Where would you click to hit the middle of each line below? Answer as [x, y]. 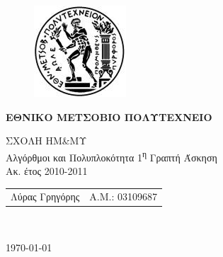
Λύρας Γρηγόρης [45, 196]
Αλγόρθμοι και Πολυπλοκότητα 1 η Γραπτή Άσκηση [111, 156]
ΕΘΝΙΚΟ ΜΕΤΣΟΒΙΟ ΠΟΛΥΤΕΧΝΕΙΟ [109, 116]
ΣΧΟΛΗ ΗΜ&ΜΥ [46, 141]
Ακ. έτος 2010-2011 [47, 171]
